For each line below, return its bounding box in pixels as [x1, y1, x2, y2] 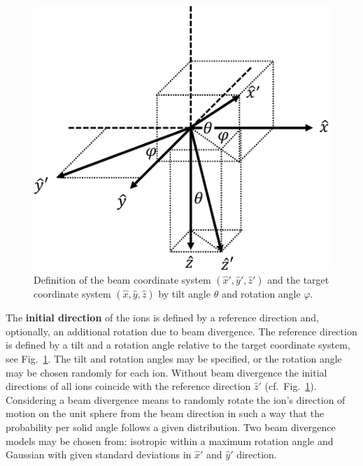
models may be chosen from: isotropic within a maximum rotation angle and [6, 433, 334, 448]
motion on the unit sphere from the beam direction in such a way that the [6, 406, 325, 421]
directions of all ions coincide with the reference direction [6, 379, 251, 393]
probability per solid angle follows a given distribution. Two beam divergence [6, 419, 336, 434]
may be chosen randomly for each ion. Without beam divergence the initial [6, 365, 327, 379]
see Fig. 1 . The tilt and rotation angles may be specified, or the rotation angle [6, 351, 342, 365]
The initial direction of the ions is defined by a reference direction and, [6, 310, 319, 325]
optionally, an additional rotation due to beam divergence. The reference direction [6, 323, 357, 338]
